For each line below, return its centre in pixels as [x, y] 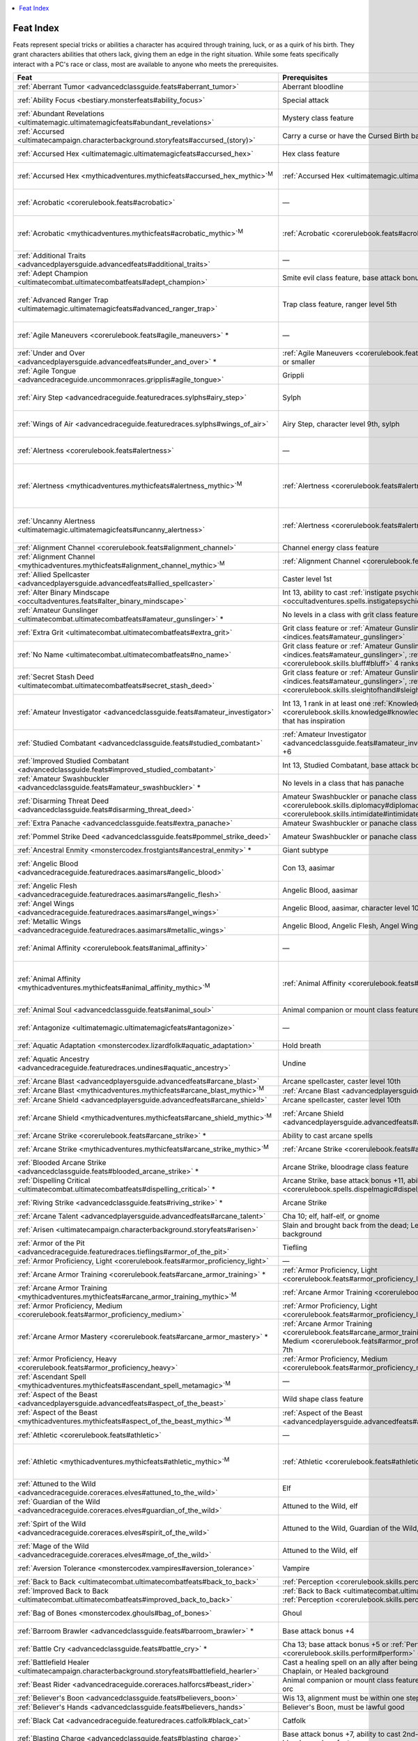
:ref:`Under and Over [51, 353]
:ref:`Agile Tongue [47, 371]
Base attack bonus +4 [318, 1631]
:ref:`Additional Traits [52, 256]
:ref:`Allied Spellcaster [53, 575]
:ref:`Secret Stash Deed [55, 677]
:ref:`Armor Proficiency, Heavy [67, 1359]
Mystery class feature [318, 118]
